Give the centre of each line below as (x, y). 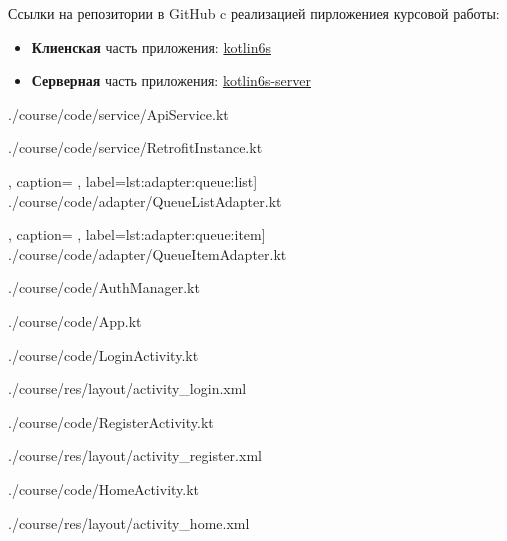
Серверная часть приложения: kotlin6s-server (171, 80)
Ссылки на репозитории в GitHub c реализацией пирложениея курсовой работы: (254, 13)
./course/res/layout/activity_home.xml (129, 522)
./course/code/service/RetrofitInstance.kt (135, 147)
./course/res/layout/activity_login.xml (127, 388)
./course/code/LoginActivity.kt (103, 354)
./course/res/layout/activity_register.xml (135, 455)
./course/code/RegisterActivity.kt (111, 421)
